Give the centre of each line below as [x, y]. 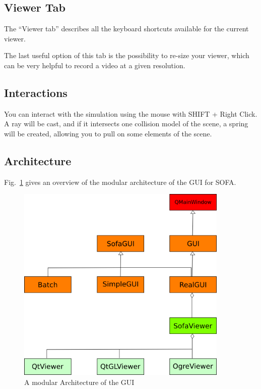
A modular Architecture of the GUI [79, 382]
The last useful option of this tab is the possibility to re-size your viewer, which [127, 55]
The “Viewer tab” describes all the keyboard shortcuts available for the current [126, 29]
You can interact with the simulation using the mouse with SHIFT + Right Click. [131, 113]
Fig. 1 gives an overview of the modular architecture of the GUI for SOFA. [120, 182]
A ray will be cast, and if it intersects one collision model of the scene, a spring [126, 124]
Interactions [36, 92]
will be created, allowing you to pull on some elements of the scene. [108, 133]
